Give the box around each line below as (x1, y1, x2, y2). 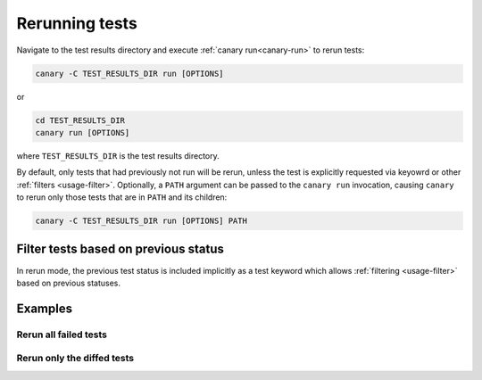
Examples (16, 301, 73, 316)
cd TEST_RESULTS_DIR (35, 115, 125, 125)
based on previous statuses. (16, 277, 120, 288)
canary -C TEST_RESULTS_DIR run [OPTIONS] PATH (35, 216, 247, 227)
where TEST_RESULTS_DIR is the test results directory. (16, 150, 220, 161)
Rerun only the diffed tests (16, 352, 135, 365)
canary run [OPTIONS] (35, 128, 130, 137)
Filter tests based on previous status (16, 242, 225, 257)
